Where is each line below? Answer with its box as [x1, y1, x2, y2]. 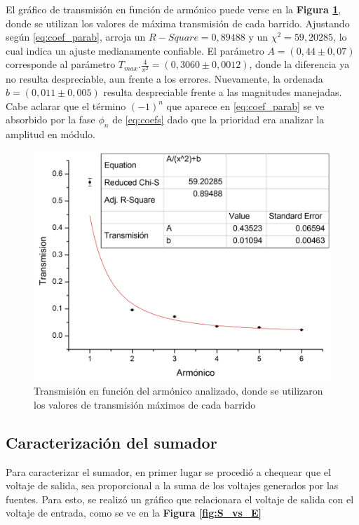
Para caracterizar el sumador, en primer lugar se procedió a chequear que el [6, 464, 331, 479]
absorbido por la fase [6, 112, 95, 127]
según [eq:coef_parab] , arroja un [6, 29, 146, 44]
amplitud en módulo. [6, 127, 95, 142]
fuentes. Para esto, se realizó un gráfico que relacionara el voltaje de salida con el [6, 491, 354, 506]
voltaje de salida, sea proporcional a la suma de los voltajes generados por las [6, 478, 339, 493]
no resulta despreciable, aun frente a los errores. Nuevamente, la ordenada [6, 71, 323, 86]
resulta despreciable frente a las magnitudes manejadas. [103, 85, 342, 100]
